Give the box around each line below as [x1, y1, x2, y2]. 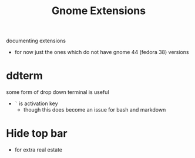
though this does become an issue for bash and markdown [23, 106, 166, 113]
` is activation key [14, 100, 58, 107]
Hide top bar [6, 127, 68, 140]
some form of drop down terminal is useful [6, 89, 110, 96]
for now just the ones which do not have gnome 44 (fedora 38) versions [14, 49, 189, 56]
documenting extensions [6, 37, 66, 45]
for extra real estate [14, 146, 63, 153]
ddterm [6, 69, 43, 83]
